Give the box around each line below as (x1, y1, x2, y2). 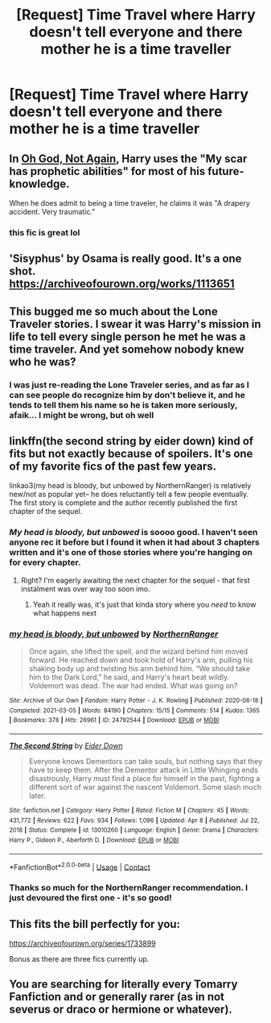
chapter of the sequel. (9, 507, 83, 516)
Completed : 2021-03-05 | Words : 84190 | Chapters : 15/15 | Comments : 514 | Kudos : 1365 (9, 706, 260, 715)
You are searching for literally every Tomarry (9, 978, 238, 992)
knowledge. (9, 177, 70, 190)
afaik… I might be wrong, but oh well (9, 409, 154, 420)
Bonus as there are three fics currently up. (9, 954, 150, 964)
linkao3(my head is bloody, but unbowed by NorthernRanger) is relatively (9, 481, 252, 491)
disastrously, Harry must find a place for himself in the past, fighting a (28, 774, 261, 783)
